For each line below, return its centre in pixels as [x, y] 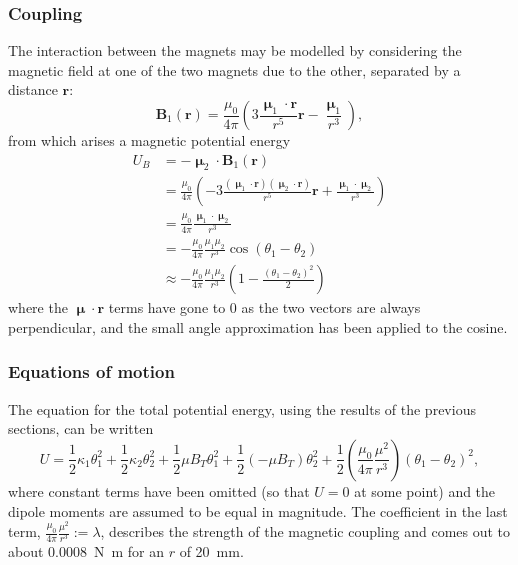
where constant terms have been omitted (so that [159, 490]
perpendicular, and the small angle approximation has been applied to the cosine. [258, 326]
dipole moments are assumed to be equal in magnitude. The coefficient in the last [258, 510]
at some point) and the [425, 490]
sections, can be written [81, 428]
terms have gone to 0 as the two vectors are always [264, 307]
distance [33, 89]
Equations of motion [91, 371]
